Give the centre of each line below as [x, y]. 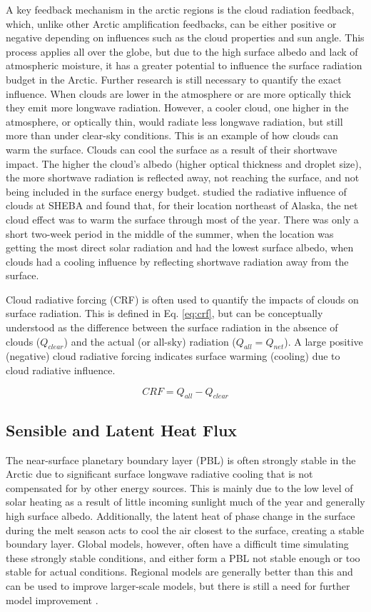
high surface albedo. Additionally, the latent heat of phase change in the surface [181, 516]
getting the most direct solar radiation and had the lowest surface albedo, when [180, 247]
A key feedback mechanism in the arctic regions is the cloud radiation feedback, [180, 9]
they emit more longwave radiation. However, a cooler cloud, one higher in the [177, 107]
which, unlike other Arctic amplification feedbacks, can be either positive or [171, 23]
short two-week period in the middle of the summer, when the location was [170, 233]
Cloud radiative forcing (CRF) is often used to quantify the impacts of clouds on [182, 299]
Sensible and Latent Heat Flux [122, 430]
